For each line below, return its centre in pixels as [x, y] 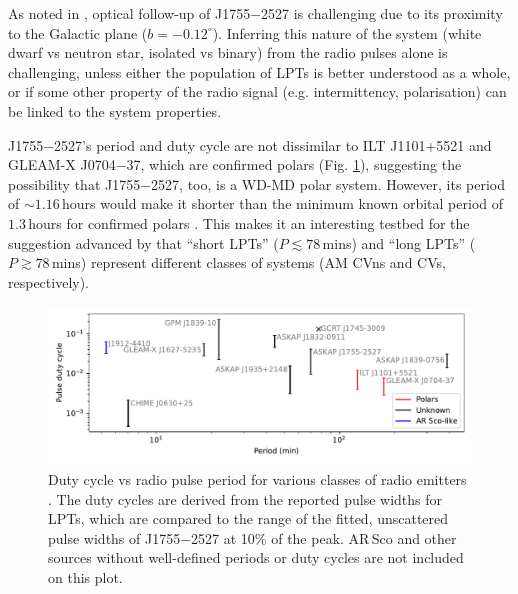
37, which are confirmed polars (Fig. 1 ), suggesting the [294, 164]
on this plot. [85, 576]
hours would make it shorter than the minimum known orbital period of [283, 203]
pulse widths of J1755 [114, 537]
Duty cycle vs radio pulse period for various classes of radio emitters [257, 478]
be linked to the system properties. [115, 110]
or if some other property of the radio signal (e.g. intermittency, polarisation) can [257, 91]
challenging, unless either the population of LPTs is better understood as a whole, [259, 71]
